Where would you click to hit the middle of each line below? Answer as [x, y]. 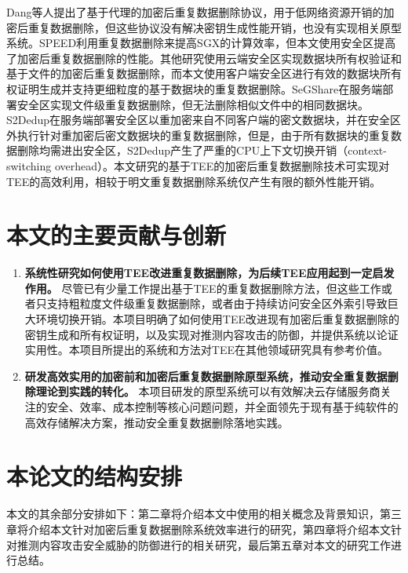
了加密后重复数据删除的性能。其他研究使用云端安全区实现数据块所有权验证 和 [204, 58]
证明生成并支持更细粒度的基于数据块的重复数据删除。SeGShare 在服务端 [200, 88]
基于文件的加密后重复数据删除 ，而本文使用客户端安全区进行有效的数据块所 [199, 73]
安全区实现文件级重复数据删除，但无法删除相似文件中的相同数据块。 [193, 104]
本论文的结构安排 [95, 476]
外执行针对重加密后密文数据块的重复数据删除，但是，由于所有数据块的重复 [199, 135]
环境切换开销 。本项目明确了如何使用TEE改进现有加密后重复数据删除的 [217, 319]
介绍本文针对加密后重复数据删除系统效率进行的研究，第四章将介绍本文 [209, 529]
